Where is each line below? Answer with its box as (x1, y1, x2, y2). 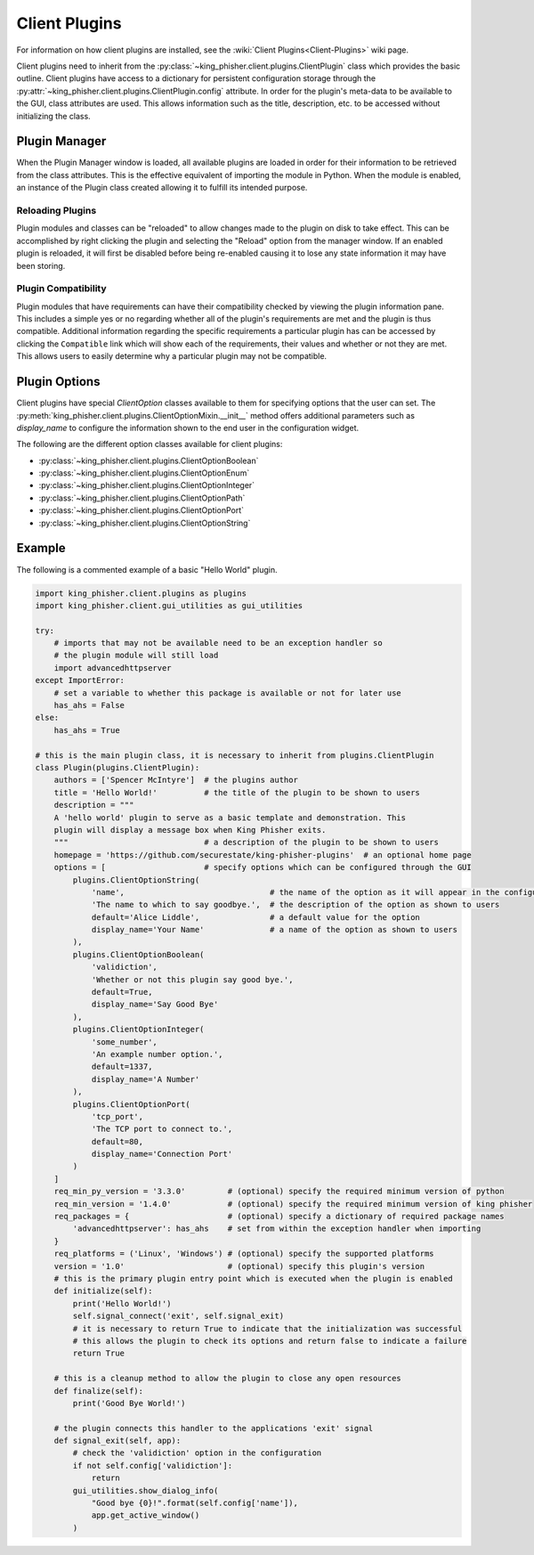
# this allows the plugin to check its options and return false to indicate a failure (72, 1336, 467, 1346)
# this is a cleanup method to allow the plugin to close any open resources (53, 1373, 402, 1384)
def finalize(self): (53, 1386, 144, 1396)
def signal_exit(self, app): (53, 1436, 182, 1446)
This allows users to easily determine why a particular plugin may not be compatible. (16, 351, 328, 362)
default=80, (91, 1136, 144, 1146)
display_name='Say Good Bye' (91, 999, 219, 1010)
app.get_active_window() (91, 1510, 200, 1520)
